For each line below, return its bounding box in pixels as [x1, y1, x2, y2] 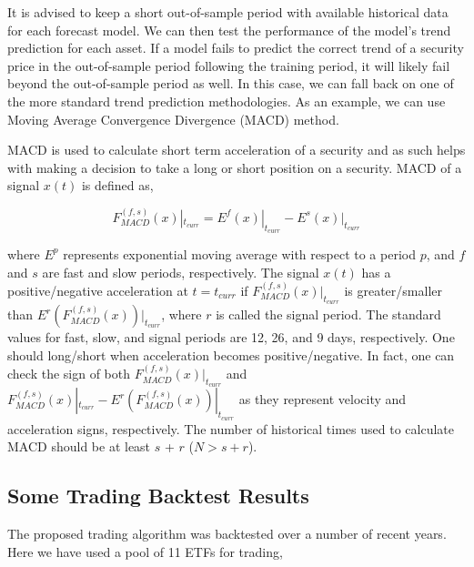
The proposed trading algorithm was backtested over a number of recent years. [7, 523, 447, 542]
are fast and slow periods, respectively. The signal [42, 262, 319, 281]
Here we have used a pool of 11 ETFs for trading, [7, 542, 283, 561]
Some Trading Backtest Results [7, 481, 309, 510]
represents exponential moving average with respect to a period [63, 244, 416, 263]
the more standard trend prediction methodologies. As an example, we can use [7, 91, 446, 110]
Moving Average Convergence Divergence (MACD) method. [7, 109, 339, 128]
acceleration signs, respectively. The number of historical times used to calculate [7, 419, 454, 438]
